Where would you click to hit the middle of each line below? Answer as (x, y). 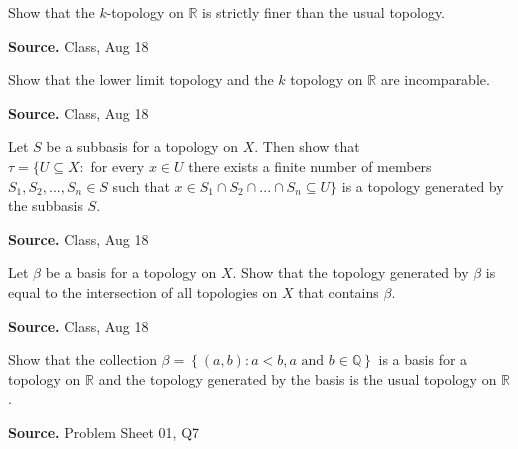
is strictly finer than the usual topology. (324, 12)
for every (117, 165)
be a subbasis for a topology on (142, 146)
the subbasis (45, 205)
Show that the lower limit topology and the (141, 79)
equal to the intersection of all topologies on (143, 291)
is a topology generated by (422, 185)
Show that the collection (82, 359)
